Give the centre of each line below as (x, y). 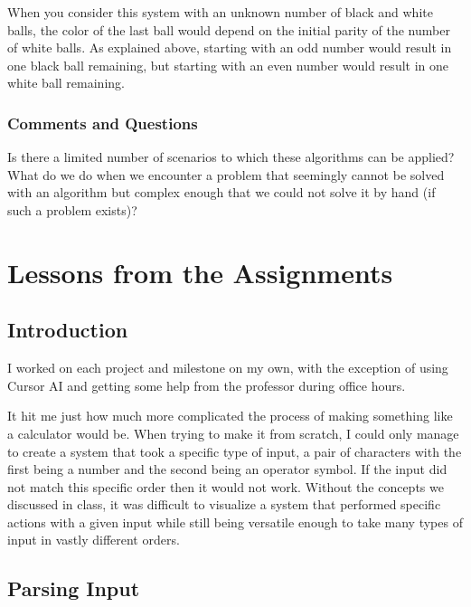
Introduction (68, 330)
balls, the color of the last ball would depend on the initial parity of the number (229, 29)
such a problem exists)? (72, 209)
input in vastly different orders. (94, 540)
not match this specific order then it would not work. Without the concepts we (226, 486)
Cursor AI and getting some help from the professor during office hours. (207, 385)
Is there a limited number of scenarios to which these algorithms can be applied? (231, 157)
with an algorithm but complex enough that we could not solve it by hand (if (221, 192)
